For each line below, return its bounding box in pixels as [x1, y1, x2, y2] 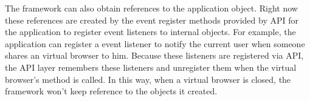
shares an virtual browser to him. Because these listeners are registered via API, [5, 49, 304, 62]
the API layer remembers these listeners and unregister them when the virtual [5, 60, 297, 73]
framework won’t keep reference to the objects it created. [5, 85, 218, 97]
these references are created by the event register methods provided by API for [5, 13, 298, 26]
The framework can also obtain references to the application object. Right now [5, 2, 298, 14]
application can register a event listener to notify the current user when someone [5, 37, 305, 50]
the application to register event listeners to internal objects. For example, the [5, 25, 296, 38]
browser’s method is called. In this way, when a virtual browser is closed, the [5, 73, 291, 85]
